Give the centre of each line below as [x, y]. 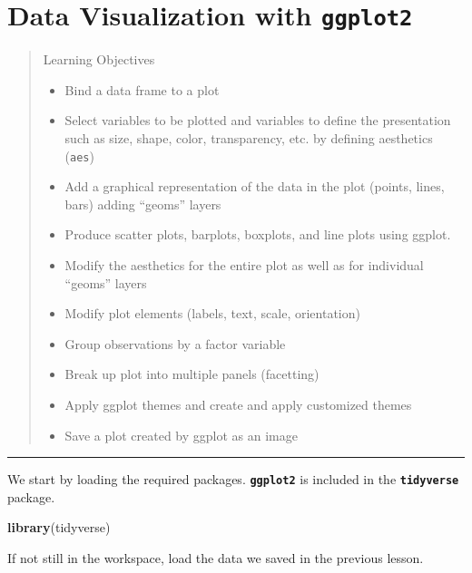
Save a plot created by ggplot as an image [181, 435]
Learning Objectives [99, 59]
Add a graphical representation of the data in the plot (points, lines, [255, 186]
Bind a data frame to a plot [142, 89]
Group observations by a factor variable [175, 343]
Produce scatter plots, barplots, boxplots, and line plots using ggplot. [258, 234]
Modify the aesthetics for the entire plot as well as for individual [244, 265]
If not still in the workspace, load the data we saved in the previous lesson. [216, 558]
